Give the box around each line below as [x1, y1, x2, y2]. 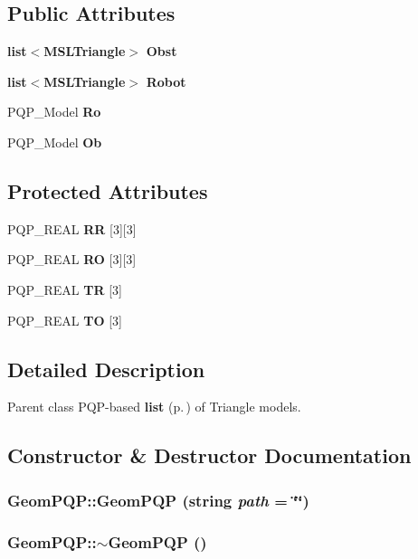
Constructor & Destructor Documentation [7, 441, 412, 469]
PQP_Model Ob [7, 132, 102, 151]
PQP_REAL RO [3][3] [7, 250, 137, 269]
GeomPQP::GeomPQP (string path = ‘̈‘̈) [7, 488, 309, 511]
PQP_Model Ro [7, 102, 101, 121]
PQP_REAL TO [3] [7, 310, 122, 329]
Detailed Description [7, 355, 205, 383]
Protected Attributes [7, 176, 208, 204]
